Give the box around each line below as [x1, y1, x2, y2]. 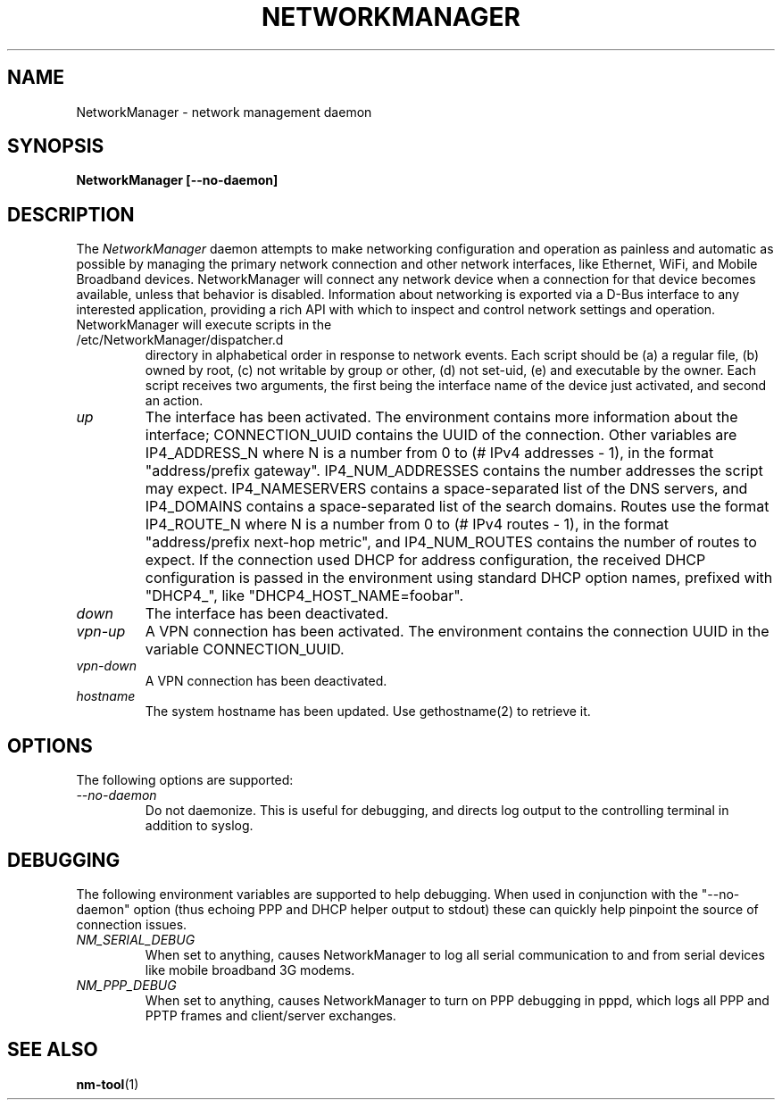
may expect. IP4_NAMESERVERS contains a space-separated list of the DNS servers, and [145, 479, 748, 498]
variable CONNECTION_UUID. [145, 640, 345, 659]
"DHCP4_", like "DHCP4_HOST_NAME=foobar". [145, 587, 464, 605]
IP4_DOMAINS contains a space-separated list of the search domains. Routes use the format [145, 497, 770, 516]
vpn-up [76, 622, 126, 641]
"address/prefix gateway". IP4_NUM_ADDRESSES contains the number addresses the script [145, 462, 763, 480]
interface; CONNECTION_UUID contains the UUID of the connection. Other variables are [145, 426, 737, 445]
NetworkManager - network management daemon [76, 104, 372, 120]
